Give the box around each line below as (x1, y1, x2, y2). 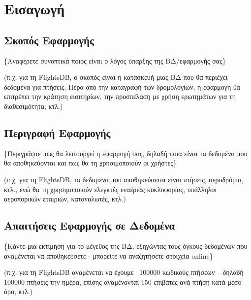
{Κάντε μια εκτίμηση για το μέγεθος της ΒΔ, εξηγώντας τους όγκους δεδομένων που (4, 240, 248, 251)
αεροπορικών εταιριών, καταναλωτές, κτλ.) (4, 194, 126, 204)
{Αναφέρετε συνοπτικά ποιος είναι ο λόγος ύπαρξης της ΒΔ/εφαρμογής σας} (4, 55, 226, 66)
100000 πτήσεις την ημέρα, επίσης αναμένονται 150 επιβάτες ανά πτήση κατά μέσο (4, 276, 242, 287)
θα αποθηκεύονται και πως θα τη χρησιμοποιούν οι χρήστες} (4, 158, 177, 168)
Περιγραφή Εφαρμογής (4, 125, 111, 140)
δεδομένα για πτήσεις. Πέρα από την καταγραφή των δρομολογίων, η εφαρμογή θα (4, 81, 240, 92)
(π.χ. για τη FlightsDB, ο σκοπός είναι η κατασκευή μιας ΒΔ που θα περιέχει (4, 72, 228, 82)
